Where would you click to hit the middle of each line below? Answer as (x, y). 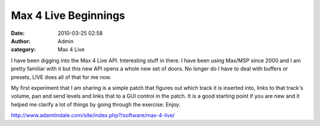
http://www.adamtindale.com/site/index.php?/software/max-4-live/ (93, 115)
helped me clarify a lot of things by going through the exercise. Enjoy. (96, 104)
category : (23, 50)
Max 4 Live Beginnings (68, 15)
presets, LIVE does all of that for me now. (61, 77)
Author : (21, 41)
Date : (18, 33)
